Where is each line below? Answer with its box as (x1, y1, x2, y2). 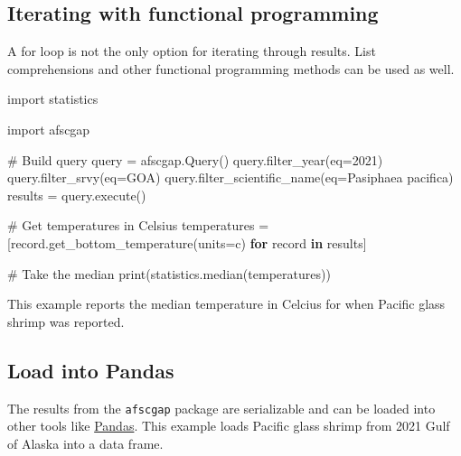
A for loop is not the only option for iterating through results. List (7, 42, 376, 60)
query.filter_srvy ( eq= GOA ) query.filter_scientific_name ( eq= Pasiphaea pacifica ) (7, 168, 454, 187)
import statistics (7, 89, 99, 108)
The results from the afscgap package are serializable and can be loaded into (7, 398, 436, 417)
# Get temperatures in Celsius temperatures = (7, 216, 269, 235)
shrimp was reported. (7, 312, 125, 330)
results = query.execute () (7, 185, 146, 204)
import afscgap (7, 119, 90, 138)
